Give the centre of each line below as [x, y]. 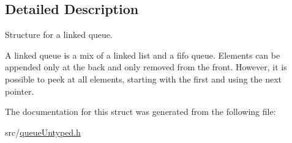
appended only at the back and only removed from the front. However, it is [146, 67]
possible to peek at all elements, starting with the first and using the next [144, 79]
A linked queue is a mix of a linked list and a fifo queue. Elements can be [143, 55]
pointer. [20, 91]
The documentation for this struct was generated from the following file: [140, 112]
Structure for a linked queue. [59, 35]
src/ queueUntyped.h [43, 132]
